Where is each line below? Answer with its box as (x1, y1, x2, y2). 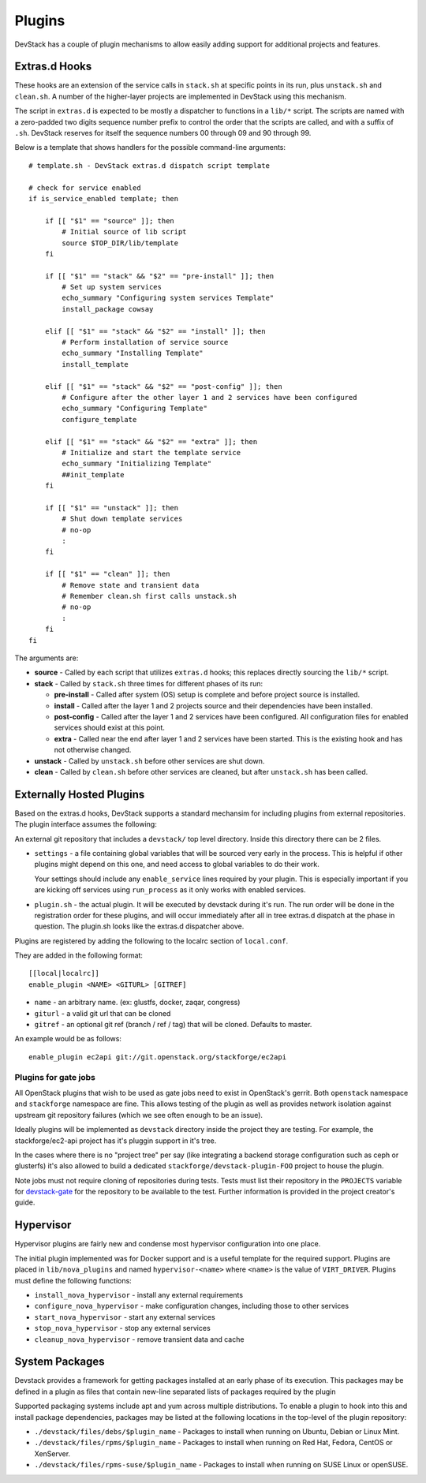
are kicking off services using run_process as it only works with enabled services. (34, 885, 306, 895)
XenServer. (34, 1448, 71, 1459)
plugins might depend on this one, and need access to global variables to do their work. (34, 860, 319, 869)
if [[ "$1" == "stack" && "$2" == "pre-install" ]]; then (44, 271, 275, 280)
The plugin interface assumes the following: (14, 820, 157, 829)
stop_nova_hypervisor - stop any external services (34, 1324, 211, 1333)
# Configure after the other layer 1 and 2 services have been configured (62, 393, 357, 402)
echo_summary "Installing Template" (62, 349, 204, 358)
